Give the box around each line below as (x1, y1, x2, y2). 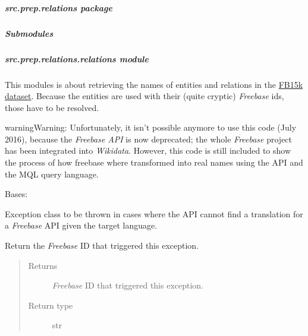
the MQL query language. (5, 167, 99, 180)
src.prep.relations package (5, 1, 112, 14)
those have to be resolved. (5, 101, 99, 113)
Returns (28, 259, 58, 271)
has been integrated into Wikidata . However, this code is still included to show (5, 144, 291, 157)
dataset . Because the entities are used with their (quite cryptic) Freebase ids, (5, 90, 284, 102)
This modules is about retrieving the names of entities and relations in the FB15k (5, 78, 303, 90)
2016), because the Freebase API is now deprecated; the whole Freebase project (5, 132, 293, 145)
